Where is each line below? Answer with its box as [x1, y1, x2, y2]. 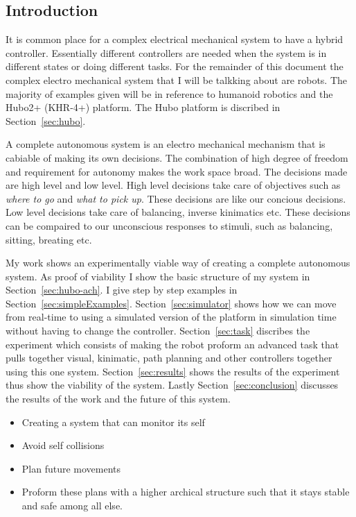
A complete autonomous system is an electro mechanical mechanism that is [6, 137, 326, 151]
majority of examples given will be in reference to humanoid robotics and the [6, 86, 333, 101]
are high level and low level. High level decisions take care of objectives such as [6, 178, 341, 192]
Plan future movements [21, 461, 121, 475]
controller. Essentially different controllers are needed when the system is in [6, 45, 327, 60]
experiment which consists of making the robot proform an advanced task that [6, 337, 339, 351]
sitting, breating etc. [6, 232, 92, 246]
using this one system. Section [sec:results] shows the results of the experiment [6, 364, 340, 378]
